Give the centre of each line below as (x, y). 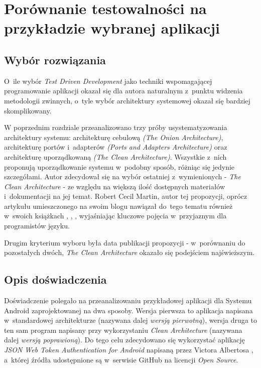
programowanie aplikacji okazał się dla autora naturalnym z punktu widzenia (123, 91)
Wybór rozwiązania (55, 59)
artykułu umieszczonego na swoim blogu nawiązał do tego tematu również (118, 206)
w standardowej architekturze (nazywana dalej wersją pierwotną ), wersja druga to (130, 320)
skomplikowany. (28, 110)
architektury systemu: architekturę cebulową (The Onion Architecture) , (114, 137)
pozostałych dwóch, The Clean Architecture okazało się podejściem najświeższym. (129, 252)
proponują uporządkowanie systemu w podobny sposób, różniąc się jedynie (119, 166)
